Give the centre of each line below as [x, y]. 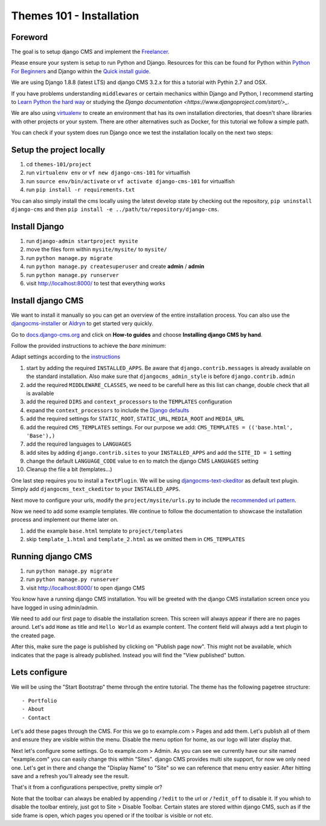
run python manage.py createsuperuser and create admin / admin [115, 267]
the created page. [33, 636]
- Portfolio [40, 701]
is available [40, 393]
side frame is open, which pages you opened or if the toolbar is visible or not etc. [112, 815]
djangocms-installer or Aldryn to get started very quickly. [82, 324]
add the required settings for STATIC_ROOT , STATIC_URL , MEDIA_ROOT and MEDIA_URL [135, 419]
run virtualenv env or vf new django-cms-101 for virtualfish [108, 173]
